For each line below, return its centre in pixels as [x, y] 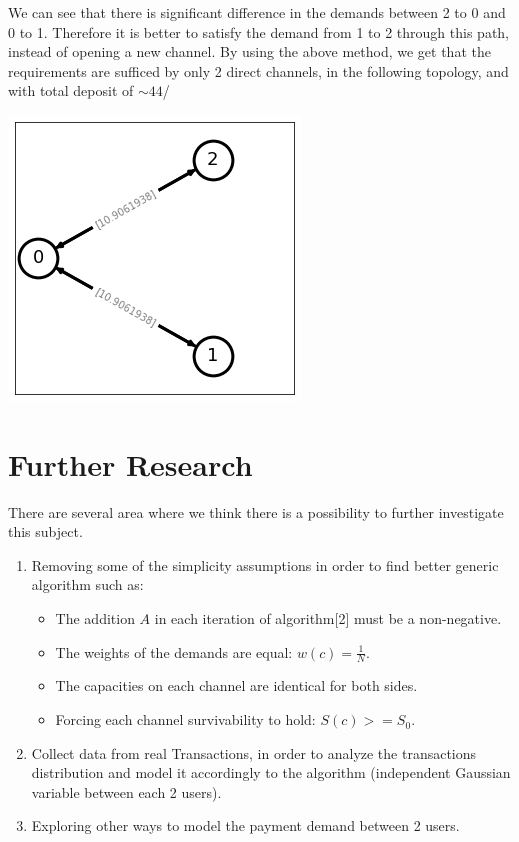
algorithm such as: [87, 584]
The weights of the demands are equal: [174, 651]
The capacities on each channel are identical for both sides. [236, 685]
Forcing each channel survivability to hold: [185, 719]
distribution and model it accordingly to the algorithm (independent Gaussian [271, 772]
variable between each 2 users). [126, 791]
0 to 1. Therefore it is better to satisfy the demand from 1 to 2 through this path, [259, 31]
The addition [95, 618]
